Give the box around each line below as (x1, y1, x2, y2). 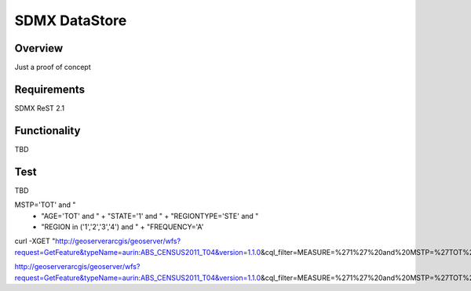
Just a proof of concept (14, 63, 91, 72)
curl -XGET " (14, 236, 56, 246)
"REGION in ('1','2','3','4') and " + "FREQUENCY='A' (41, 222, 204, 231)
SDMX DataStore (14, 12, 127, 29)
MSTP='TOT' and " (14, 200, 76, 209)
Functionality (14, 124, 81, 137)
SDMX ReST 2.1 (14, 103, 65, 113)
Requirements (14, 82, 86, 96)
